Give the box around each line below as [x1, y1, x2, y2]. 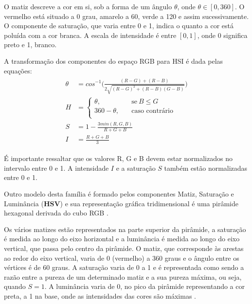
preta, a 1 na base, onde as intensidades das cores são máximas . [4, 290, 196, 301]
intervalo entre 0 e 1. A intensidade [4, 162, 109, 173]
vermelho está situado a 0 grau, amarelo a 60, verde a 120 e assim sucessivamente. [4, 11, 249, 21]
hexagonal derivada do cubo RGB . [4, 208, 108, 218]
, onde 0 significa [197, 30, 248, 40]
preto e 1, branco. [4, 39, 57, 50]
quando [4, 281, 26, 291]
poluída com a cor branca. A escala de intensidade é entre [4, 30, 177, 40]
